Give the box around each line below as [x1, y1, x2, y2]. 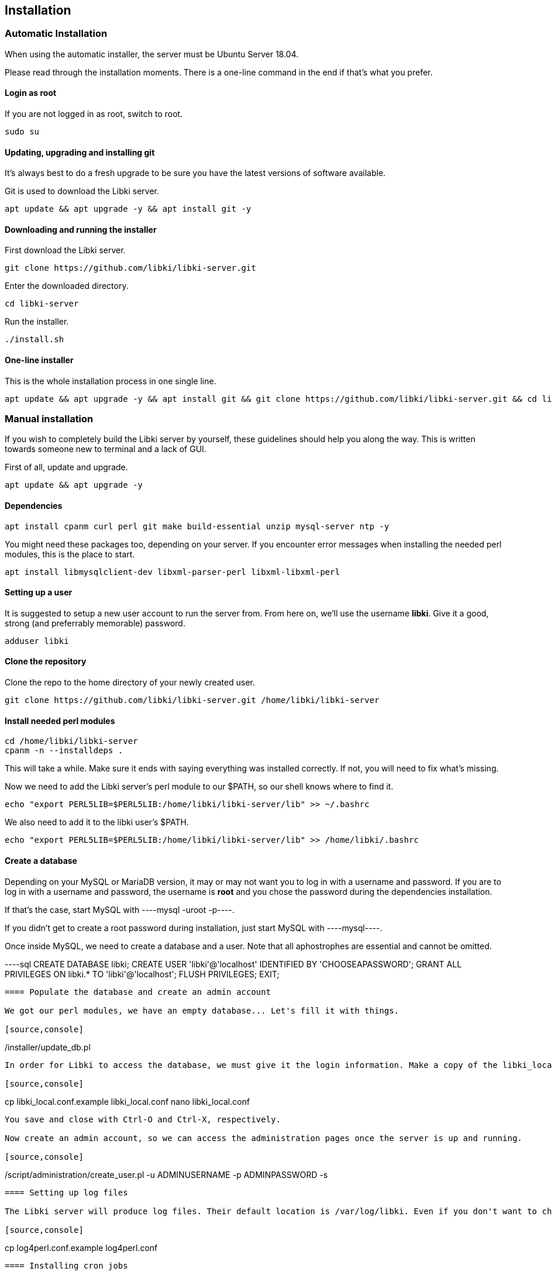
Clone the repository [5, 656, 87, 667]
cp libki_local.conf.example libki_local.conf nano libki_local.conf [5, 1096, 250, 1107]
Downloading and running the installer [5, 224, 157, 235]
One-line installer [5, 355, 74, 366]
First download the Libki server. [5, 245, 126, 256]
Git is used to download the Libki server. [5, 186, 159, 197]
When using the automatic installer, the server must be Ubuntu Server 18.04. [5, 49, 299, 59]
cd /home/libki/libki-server [5, 736, 138, 746]
